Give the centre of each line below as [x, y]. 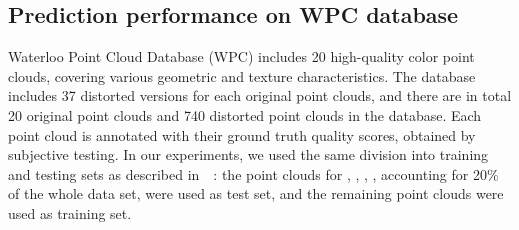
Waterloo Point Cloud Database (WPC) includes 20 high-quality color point [241, 56]
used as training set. [70, 212]
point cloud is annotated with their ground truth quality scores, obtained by [242, 134]
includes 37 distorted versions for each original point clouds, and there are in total [260, 95]
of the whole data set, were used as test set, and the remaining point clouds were [256, 193]
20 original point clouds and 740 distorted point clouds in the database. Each [245, 114]
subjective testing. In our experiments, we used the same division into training [248, 154]
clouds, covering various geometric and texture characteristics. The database [242, 75]
